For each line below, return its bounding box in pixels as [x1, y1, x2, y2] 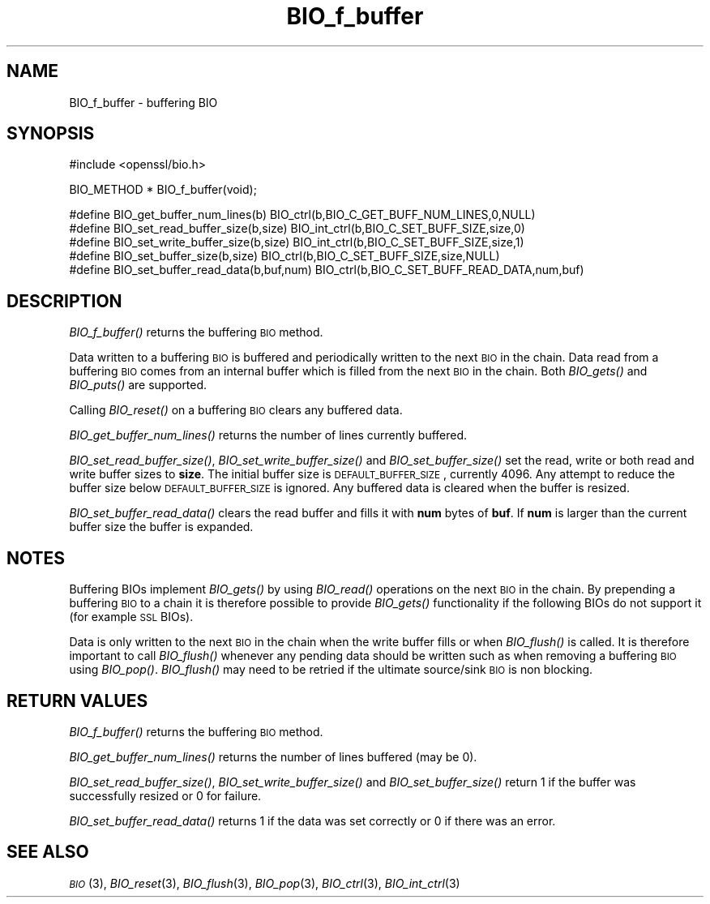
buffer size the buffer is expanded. [69, 520, 254, 534]
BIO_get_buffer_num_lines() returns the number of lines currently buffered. [69, 428, 468, 443]
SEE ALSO [6, 842, 89, 863]
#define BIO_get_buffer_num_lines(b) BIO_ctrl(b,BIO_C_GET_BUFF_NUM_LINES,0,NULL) [69, 208, 536, 222]
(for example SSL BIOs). [69, 610, 194, 624]
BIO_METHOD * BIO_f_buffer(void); [69, 182, 257, 197]
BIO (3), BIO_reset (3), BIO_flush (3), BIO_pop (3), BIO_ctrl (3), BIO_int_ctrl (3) [69, 876, 460, 890]
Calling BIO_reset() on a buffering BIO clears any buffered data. [69, 403, 403, 418]
